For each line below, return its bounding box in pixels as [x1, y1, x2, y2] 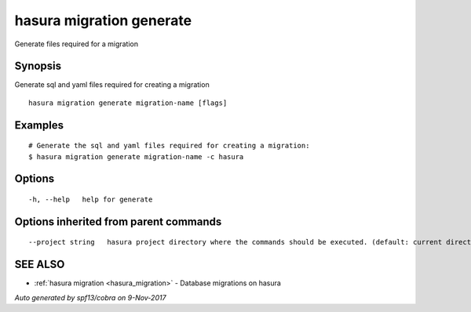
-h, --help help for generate [28, 195, 153, 204]
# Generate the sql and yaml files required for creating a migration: [28, 141, 310, 151]
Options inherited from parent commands [14, 215, 222, 228]
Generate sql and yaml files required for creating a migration [14, 80, 210, 89]
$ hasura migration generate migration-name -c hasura [28, 152, 244, 161]
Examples [14, 118, 64, 132]
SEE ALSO [14, 258, 65, 271]
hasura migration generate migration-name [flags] [28, 98, 228, 107]
